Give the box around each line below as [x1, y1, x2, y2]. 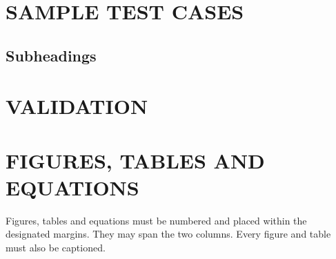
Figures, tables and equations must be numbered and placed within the [6, 213, 307, 227]
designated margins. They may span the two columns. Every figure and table [6, 227, 331, 241]
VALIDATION [6, 92, 148, 120]
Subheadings [6, 44, 97, 66]
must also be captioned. [6, 240, 106, 255]
